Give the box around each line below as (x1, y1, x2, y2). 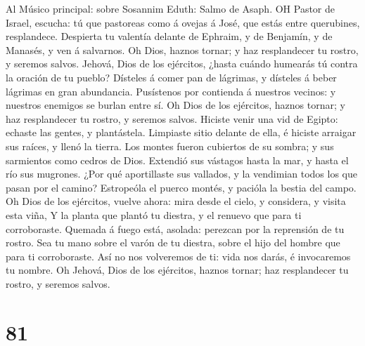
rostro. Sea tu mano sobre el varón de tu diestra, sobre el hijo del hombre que (6, 235, 340, 250)
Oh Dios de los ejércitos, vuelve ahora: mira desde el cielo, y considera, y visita (6, 194, 346, 208)
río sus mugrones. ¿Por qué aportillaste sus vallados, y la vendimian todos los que (6, 166, 357, 181)
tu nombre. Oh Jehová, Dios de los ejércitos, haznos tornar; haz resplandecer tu (6, 262, 349, 277)
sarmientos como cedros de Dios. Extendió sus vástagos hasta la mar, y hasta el (6, 152, 349, 167)
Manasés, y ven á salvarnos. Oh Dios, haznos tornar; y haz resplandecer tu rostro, (6, 42, 359, 57)
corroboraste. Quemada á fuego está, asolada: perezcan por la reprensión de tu (6, 221, 345, 236)
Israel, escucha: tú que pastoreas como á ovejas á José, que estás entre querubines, (6, 15, 360, 29)
